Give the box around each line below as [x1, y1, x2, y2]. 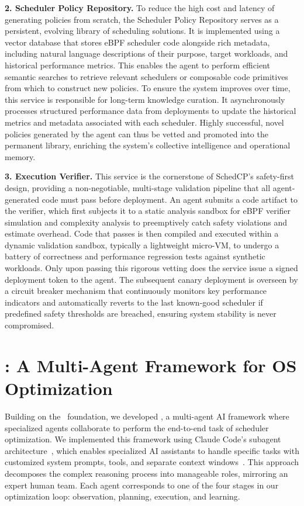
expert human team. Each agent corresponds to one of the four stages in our [5, 479, 279, 491]
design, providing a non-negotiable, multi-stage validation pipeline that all [5, 181, 271, 193]
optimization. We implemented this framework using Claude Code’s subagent [5, 433, 281, 445]
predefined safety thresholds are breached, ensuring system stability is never [5, 307, 277, 320]
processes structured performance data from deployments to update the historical [5, 105, 296, 117]
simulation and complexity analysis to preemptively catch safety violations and [5, 216, 288, 228]
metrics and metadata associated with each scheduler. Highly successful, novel [5, 116, 284, 128]
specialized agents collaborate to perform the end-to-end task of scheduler [5, 421, 269, 434]
